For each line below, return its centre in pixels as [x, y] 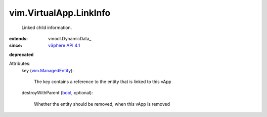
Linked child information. [47, 28]
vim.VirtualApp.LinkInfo [60, 13]
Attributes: [20, 63]
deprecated [22, 55]
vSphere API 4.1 [64, 45]
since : [16, 45]
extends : [19, 38]
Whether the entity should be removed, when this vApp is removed [102, 104]
